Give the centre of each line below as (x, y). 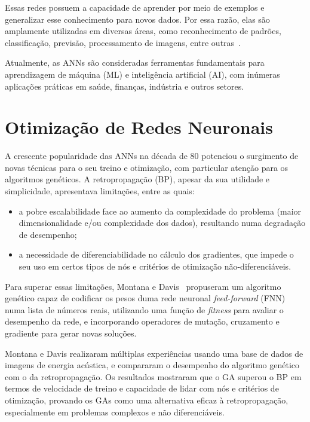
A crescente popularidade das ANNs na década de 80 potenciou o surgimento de (152, 156)
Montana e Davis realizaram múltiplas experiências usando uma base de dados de (154, 353)
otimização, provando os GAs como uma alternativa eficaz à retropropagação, (147, 400)
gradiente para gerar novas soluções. (71, 333)
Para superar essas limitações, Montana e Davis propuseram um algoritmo (143, 286)
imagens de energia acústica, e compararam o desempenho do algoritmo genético (152, 365)
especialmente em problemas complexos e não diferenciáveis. (115, 412)
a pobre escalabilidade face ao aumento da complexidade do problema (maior (160, 211)
